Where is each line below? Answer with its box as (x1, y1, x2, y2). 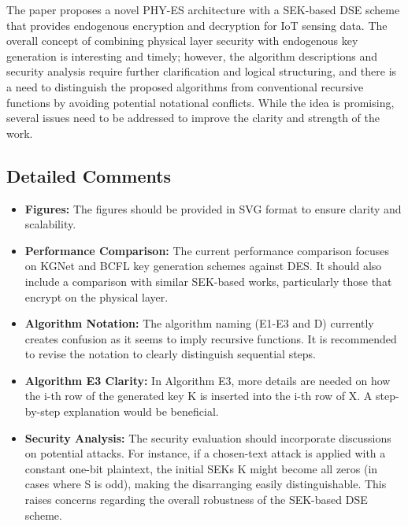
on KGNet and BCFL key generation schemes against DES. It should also (24, 257, 382, 274)
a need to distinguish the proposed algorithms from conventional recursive (6, 78, 364, 94)
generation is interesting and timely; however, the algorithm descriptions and (6, 47, 378, 64)
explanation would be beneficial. (63, 403, 219, 420)
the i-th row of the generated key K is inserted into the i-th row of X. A (24, 387, 373, 404)
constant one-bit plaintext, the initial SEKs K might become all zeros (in (24, 460, 378, 476)
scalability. (24, 216, 76, 232)
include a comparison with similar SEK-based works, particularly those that (24, 272, 392, 289)
